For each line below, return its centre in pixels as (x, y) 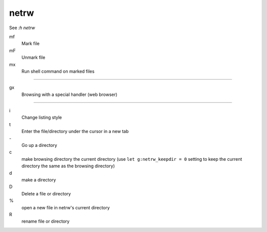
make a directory (39, 180)
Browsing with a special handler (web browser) (69, 94)
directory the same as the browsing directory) (68, 166)
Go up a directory (39, 145)
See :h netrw (22, 28)
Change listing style (42, 117)
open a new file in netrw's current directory (66, 207)
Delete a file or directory (46, 193)
